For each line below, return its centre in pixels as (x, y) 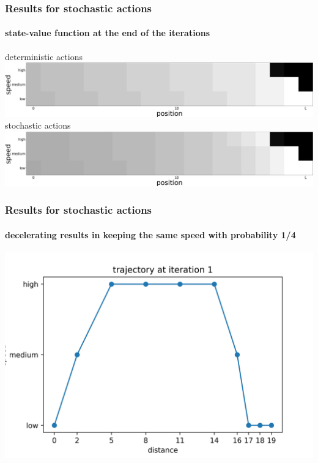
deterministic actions (44, 56)
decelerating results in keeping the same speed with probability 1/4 (150, 234)
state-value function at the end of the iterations (107, 33)
